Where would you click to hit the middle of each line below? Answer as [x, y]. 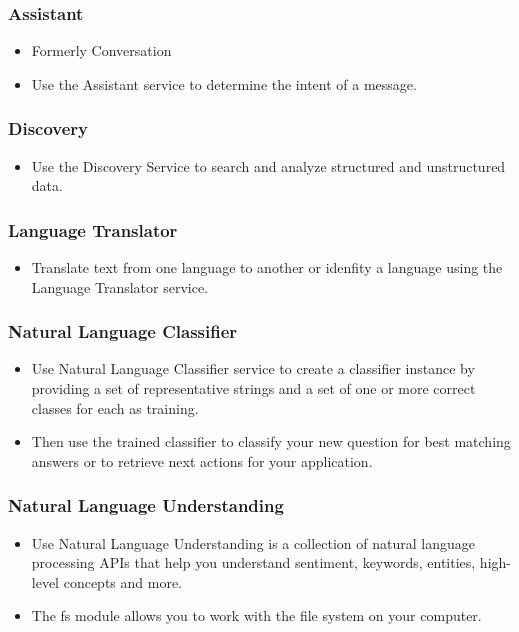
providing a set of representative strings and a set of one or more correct [253, 388]
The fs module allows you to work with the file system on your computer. [256, 615]
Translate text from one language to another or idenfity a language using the [267, 267]
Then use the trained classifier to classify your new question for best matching [271, 441]
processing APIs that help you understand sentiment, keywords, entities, [253, 562]
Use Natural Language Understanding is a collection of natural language [253, 542]
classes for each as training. [115, 407]
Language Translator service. [120, 286]
